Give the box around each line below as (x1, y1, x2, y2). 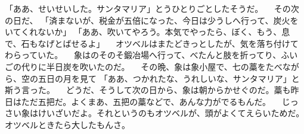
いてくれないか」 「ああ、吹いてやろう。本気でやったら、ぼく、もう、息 (5, 25, 290, 38)
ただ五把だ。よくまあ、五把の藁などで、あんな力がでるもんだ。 (21, 95, 271, 107)
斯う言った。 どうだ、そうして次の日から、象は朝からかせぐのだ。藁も (5, 84, 291, 96)
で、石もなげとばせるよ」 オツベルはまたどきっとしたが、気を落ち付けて (5, 37, 299, 49)
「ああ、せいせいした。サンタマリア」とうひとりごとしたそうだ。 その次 (5, 2, 299, 14)
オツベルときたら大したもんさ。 (5, 118, 130, 130)
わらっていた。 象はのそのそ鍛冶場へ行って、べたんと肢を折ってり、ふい (5, 49, 298, 61)
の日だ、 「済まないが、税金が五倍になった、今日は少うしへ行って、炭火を (5, 14, 299, 26)
